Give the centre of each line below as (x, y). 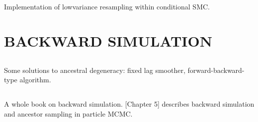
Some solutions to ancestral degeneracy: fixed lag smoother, (95, 70)
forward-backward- (216, 70)
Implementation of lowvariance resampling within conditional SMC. (107, 7)
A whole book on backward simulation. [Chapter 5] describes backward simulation (129, 104)
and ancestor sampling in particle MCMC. (68, 113)
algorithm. (35, 80)
